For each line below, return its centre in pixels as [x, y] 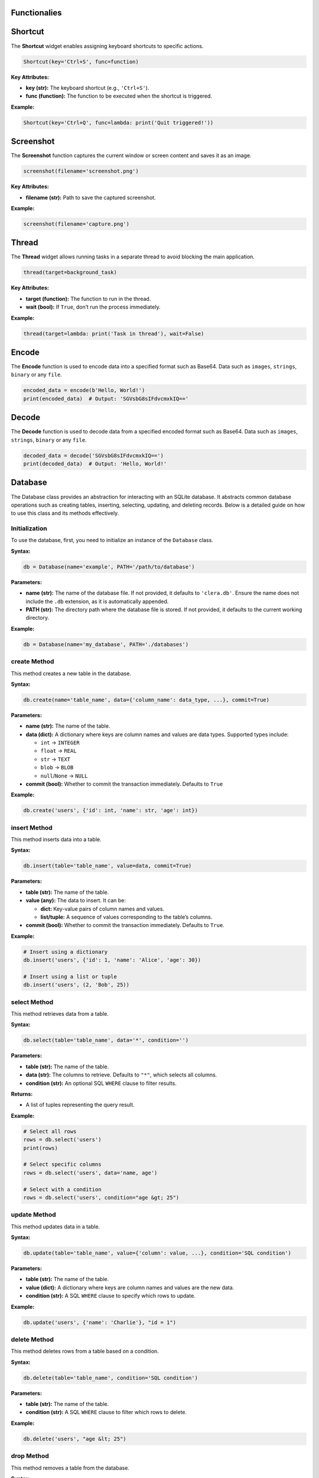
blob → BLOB [57, 767]
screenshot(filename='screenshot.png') [81, 171]
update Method [33, 1215]
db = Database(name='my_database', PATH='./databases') [106, 644]
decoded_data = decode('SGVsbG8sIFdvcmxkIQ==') [93, 456]
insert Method [32, 828]
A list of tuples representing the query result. [80, 1105]
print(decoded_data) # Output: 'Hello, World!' [95, 464]
